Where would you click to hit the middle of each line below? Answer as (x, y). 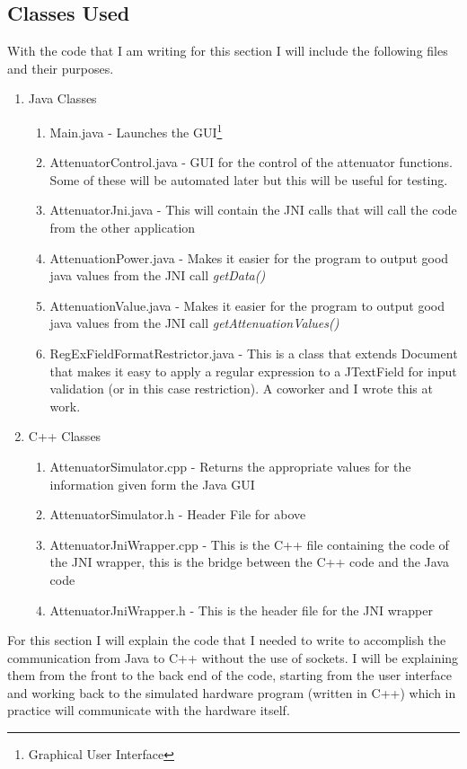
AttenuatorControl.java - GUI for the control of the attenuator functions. (251, 162)
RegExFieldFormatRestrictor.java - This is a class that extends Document (254, 353)
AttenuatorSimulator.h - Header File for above (178, 514)
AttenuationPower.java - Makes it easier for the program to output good (249, 257)
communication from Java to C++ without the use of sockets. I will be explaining (233, 657)
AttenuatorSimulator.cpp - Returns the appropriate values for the (230, 466)
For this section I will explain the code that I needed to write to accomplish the (227, 640)
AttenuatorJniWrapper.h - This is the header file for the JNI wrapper (241, 610)
